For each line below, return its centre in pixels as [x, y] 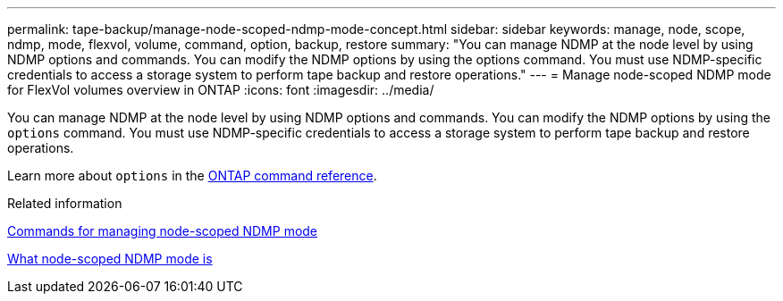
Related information [65, 203]
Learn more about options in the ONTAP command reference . [192, 176]
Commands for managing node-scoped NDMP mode [163, 231]
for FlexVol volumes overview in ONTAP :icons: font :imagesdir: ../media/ [221, 90]
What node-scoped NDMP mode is [110, 259]
